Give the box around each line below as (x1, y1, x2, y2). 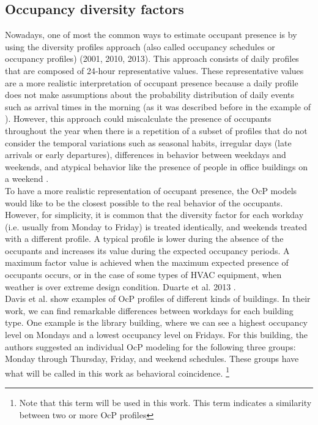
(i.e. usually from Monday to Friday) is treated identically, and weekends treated (5, 220, 308, 233)
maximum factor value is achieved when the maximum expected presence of (5, 256, 289, 269)
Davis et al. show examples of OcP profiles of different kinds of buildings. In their (5, 292, 311, 305)
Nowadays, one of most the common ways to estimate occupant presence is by (5, 28, 297, 41)
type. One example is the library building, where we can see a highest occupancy (5, 316, 308, 329)
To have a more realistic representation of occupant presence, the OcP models (5, 184, 297, 197)
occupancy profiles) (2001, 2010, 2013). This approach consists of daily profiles (5, 52, 299, 65)
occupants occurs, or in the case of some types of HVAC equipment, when (5, 268, 282, 281)
